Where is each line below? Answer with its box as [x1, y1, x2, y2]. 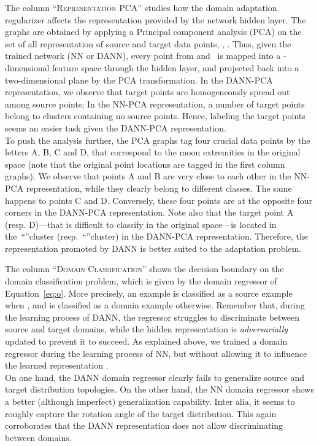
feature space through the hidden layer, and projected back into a [52, 61, 299, 74]
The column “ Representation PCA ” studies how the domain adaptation [5, 1, 277, 14]
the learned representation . [5, 359, 109, 372]
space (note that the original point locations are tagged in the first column [5, 157, 285, 170]
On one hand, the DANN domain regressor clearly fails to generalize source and [5, 370, 304, 383]
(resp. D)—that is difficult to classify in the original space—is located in [5, 217, 277, 230]
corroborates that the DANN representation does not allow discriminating [5, 419, 283, 432]
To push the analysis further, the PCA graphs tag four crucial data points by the [5, 133, 310, 146]
